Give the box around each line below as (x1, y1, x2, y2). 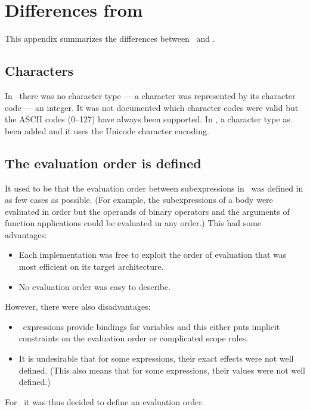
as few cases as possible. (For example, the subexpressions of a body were (5, 193, 273, 206)
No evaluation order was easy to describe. (18, 280, 171, 292)
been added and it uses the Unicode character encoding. (5, 124, 209, 137)
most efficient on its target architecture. (18, 260, 164, 273)
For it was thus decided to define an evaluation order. (5, 395, 204, 408)
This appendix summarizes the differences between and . (5, 32, 215, 45)
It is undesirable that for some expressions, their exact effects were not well (18, 352, 294, 365)
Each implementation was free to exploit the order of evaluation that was (18, 248, 287, 261)
